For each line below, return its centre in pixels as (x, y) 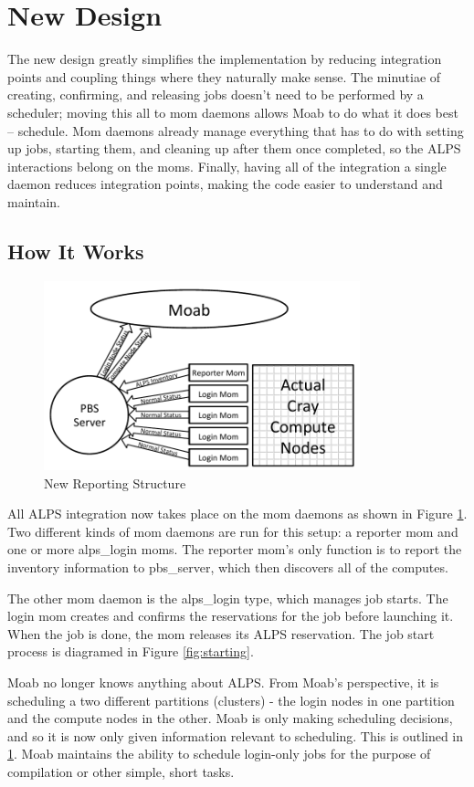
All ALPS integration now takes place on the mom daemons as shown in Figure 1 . (237, 514)
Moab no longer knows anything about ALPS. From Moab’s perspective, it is (223, 682)
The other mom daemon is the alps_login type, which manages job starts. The (228, 598)
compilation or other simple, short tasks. (121, 771)
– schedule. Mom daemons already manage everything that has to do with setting (236, 130)
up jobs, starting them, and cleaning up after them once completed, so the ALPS (234, 148)
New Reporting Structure (115, 483)
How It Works (76, 251)
